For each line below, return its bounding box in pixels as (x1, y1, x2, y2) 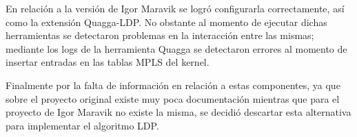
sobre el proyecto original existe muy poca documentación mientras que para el (6, 91, 340, 105)
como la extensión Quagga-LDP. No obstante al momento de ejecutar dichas (6, 14, 327, 29)
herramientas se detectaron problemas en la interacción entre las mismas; (6, 28, 314, 42)
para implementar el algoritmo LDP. (6, 118, 159, 132)
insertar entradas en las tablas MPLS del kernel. (6, 55, 210, 69)
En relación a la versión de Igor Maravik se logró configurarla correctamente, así (6, 1, 345, 15)
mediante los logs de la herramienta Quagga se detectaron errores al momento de (6, 41, 347, 55)
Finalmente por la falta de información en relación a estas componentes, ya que (6, 77, 340, 92)
